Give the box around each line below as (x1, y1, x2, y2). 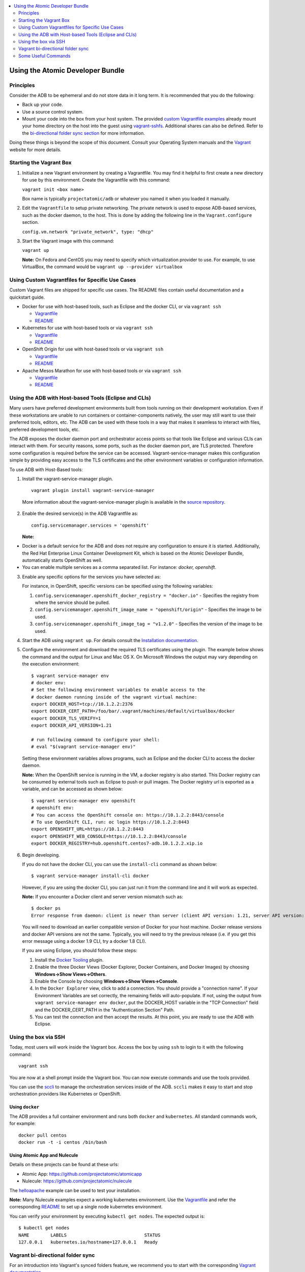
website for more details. (9, 147, 62, 153)
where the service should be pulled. (35, 599, 110, 605)
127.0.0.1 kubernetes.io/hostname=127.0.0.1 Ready (18, 1239, 158, 1245)
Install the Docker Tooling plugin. (35, 957, 104, 963)
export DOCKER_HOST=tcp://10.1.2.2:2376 (31, 701, 133, 707)
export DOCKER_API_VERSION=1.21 (31, 722, 112, 729)
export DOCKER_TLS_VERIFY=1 (31, 715, 101, 721)
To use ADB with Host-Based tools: (9, 466, 83, 473)
